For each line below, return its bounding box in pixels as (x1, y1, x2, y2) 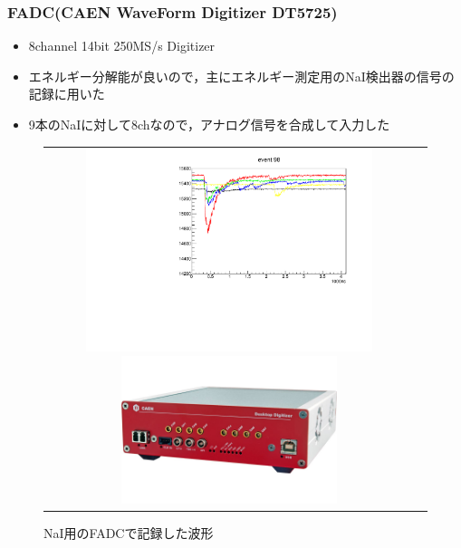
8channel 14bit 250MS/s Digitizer (28, 36, 216, 55)
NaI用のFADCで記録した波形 (43, 523, 214, 542)
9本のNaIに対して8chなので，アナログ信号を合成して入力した (28, 115, 390, 133)
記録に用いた (28, 84, 105, 103)
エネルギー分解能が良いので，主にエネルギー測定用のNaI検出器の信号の (28, 66, 455, 85)
